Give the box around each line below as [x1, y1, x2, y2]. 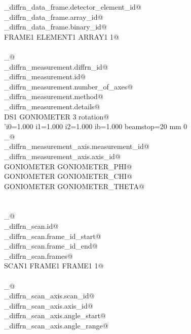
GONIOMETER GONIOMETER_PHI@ [4, 161, 132, 171]
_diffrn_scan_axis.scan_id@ [4, 290, 95, 301]
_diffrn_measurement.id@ [4, 71, 86, 82]
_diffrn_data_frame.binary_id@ [4, 21, 107, 32]
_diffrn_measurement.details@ [4, 101, 100, 111]
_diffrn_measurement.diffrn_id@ [4, 61, 108, 72]
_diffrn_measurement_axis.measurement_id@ [4, 141, 149, 151]
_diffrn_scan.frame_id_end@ [4, 240, 98, 251]
